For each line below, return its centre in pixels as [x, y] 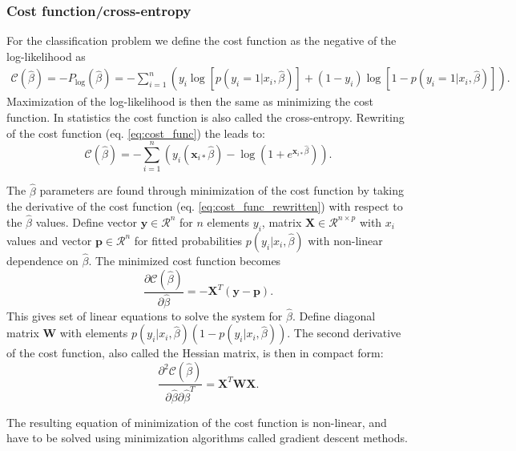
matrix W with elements [67, 333]
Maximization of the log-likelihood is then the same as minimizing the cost [190, 101]
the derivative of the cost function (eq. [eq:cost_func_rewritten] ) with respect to [205, 206]
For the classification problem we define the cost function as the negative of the [202, 40]
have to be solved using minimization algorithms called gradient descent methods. [207, 438]
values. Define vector [87, 221]
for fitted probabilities [188, 240]
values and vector [49, 240]
